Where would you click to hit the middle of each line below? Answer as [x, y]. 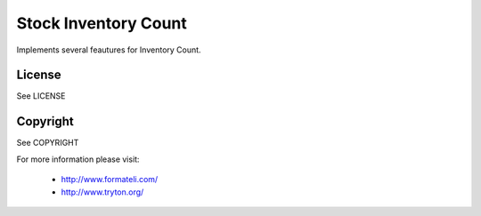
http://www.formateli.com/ [110, 180]
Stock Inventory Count [102, 23]
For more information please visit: [78, 159]
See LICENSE [41, 96]
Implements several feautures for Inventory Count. [109, 50]
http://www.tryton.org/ [102, 192]
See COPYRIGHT [48, 143]
